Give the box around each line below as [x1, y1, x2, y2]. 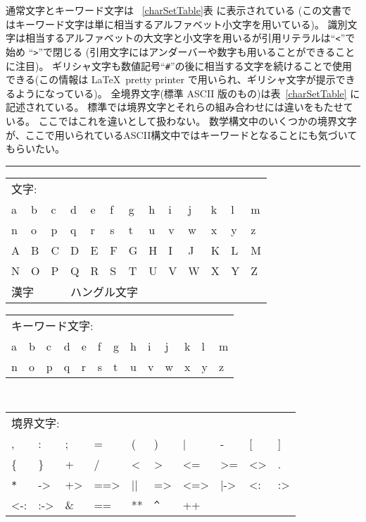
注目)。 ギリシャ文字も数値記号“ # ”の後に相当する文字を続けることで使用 [15, 58, 353, 73]
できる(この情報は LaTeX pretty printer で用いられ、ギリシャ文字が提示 [6, 72, 336, 87]
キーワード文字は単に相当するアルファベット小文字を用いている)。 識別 [15, 16, 348, 31]
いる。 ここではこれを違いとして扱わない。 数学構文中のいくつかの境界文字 [6, 113, 357, 128]
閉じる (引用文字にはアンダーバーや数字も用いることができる [53, 44, 336, 59]
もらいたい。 [6, 141, 65, 156]
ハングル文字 [70, 283, 139, 300]
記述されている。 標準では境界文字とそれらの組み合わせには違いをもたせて [6, 99, 353, 114]
